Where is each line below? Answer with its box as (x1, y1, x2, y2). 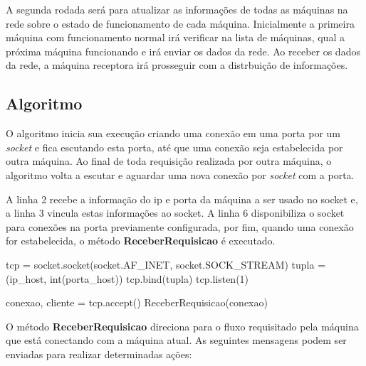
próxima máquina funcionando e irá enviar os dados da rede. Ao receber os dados (6, 43, 360, 58)
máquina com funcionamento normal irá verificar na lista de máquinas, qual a (6, 30, 345, 45)
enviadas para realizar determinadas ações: (6, 346, 192, 361)
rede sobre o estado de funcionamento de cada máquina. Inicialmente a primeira (6, 16, 355, 31)
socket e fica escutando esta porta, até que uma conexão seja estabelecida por (6, 139, 343, 154)
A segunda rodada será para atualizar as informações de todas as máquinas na (6, 2, 348, 16)
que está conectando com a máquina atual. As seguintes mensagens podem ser (6, 333, 347, 348)
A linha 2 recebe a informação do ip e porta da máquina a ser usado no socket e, (6, 191, 358, 206)
